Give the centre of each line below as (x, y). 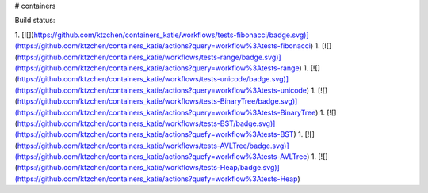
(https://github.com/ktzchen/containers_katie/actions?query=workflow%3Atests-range (157, 68)
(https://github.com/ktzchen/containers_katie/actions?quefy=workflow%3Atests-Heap (156, 179)
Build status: (35, 21)
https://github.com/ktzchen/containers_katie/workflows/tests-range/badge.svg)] (149, 57)
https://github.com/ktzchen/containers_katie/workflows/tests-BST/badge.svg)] (146, 123)
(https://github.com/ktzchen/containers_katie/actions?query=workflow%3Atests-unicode (160, 90)
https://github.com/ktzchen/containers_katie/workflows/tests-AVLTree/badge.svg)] (153, 146)
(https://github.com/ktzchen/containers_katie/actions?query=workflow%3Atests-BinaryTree (165, 112)
